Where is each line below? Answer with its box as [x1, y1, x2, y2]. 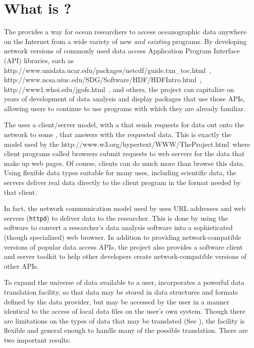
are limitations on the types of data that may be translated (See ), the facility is [4, 315, 245, 325]
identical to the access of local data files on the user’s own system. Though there [4, 306, 246, 316]
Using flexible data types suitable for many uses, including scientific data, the [4, 167, 236, 178]
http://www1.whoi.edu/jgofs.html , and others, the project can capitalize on [4, 84, 234, 94]
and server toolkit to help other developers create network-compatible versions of [4, 251, 247, 261]
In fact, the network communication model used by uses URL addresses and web [4, 203, 246, 213]
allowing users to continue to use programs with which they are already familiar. [4, 103, 246, 113]
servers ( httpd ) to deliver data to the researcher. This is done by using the [4, 212, 228, 223]
